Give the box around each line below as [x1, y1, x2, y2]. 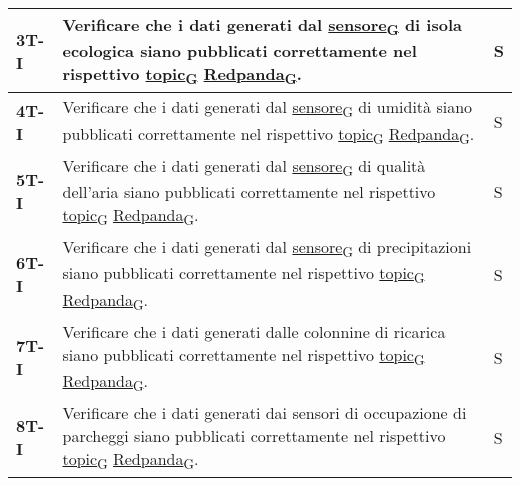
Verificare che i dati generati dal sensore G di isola [62, 13, 462, 40]
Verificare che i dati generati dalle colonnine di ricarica [62, 319, 446, 343]
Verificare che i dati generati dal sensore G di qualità [62, 153, 426, 180]
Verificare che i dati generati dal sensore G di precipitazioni [62, 235, 472, 262]
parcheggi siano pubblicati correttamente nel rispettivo [62, 424, 446, 448]
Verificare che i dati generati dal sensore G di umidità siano [62, 95, 473, 122]
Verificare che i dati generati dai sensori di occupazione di [62, 401, 467, 425]
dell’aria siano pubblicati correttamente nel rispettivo [62, 179, 436, 203]
